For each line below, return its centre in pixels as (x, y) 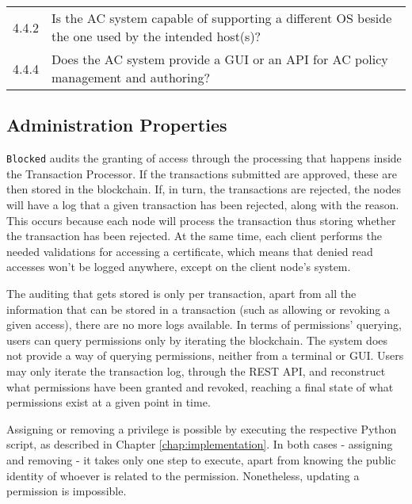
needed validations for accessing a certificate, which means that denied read (190, 251)
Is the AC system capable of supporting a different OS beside (221, 18)
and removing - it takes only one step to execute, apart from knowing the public (201, 459)
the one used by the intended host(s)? (156, 36)
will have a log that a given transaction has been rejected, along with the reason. (203, 205)
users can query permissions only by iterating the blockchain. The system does (197, 340)
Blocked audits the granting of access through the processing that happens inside (204, 158)
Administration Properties (117, 125)
